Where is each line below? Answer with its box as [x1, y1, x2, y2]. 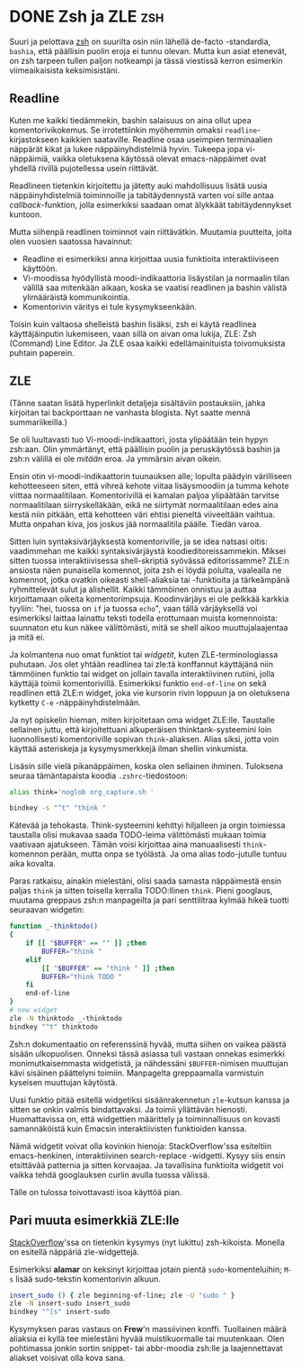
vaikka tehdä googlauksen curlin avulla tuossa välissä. [9, 1169, 210, 1180]
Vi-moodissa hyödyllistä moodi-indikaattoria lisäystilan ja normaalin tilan [22, 272, 290, 283]
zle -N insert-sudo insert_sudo [9, 1299, 130, 1308]
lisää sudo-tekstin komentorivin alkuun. [15, 1273, 162, 1284]
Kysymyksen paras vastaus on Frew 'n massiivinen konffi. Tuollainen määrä [9, 1324, 288, 1335]
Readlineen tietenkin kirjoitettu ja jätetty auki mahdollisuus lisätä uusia [9, 180, 268, 191]
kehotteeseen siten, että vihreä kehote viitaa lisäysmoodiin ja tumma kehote [9, 480, 289, 491]
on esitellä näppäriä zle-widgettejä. [9, 1246, 139, 1257]
